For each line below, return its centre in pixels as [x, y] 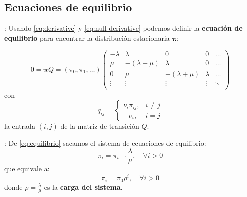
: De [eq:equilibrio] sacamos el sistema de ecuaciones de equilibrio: [105, 143]
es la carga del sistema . [83, 187]
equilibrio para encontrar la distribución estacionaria [87, 38]
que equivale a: [27, 169]
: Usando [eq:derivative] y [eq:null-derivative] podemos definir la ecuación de [124, 28]
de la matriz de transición [100, 126]
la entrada [20, 126]
